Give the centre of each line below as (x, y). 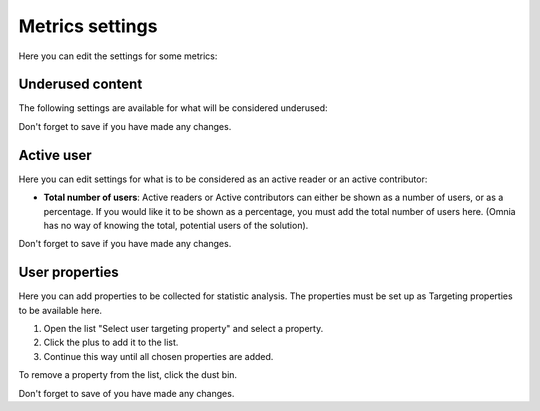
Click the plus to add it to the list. (111, 342)
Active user (55, 155)
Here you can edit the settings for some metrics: (118, 56)
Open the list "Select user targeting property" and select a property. (183, 328)
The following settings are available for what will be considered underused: (173, 108)
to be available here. (60, 310)
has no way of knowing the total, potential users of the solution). (176, 225)
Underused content (80, 84)
